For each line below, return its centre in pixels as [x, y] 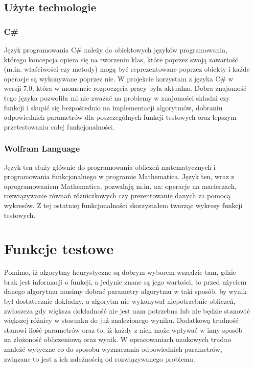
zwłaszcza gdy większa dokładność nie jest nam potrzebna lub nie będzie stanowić [127, 310]
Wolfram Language [42, 148]
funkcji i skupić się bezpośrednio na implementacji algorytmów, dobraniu [113, 107]
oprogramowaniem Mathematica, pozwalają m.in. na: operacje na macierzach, [120, 186]
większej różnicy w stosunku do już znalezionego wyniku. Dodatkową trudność [121, 320]
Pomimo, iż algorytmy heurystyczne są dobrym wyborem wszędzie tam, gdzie [120, 272]
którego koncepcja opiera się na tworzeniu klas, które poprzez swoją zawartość [121, 59]
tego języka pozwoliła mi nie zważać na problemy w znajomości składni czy [117, 97]
